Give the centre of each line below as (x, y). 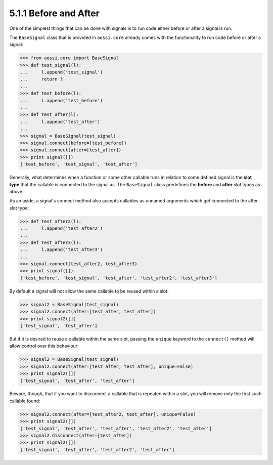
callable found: (25, 401)
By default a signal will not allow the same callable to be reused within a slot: (89, 291)
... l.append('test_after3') (61, 250)
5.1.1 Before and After (54, 13)
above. (16, 191)
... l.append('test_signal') (61, 72)
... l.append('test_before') (61, 100)
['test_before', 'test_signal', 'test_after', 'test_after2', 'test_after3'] (119, 278)
